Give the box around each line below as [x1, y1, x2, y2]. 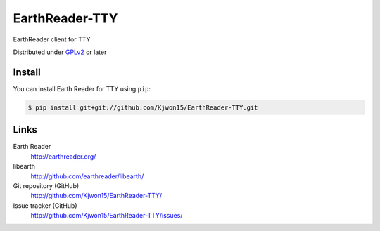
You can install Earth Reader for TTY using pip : [13, 84, 151, 93]
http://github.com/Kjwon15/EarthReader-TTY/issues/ [30, 211, 183, 220]
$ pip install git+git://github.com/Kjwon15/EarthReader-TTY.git [27, 103, 258, 112]
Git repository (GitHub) [13, 181, 80, 190]
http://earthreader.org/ [30, 152, 96, 161]
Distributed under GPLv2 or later [13, 48, 107, 56]
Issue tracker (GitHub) [13, 201, 77, 210]
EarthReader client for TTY [13, 35, 91, 44]
